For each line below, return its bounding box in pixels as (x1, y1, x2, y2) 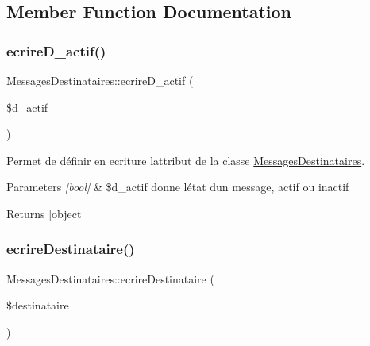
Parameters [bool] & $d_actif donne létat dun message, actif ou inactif (6, 179, 349, 195)
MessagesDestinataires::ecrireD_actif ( (6, 72, 194, 88)
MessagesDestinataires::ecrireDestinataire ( (6, 270, 214, 286)
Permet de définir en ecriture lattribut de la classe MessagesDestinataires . (6, 152, 365, 168)
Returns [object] (6, 205, 85, 221)
